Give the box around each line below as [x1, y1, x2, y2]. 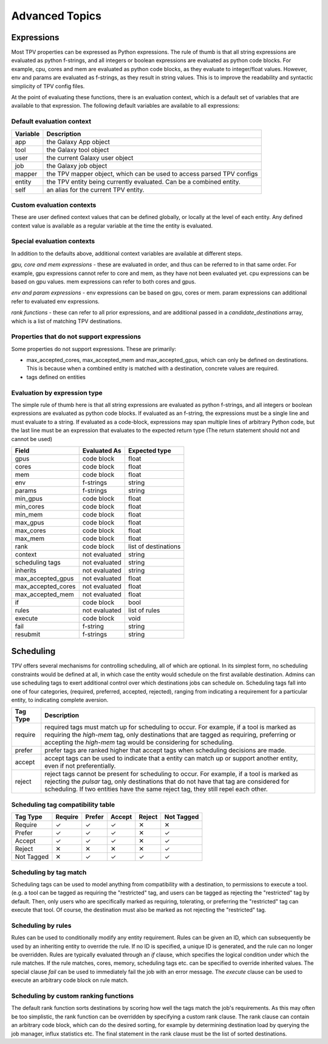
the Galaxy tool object [46, 145, 109, 154]
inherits [15, 566, 36, 574]
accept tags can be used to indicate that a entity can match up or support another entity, [44, 754, 298, 763]
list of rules [128, 606, 160, 614]
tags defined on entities [26, 373, 86, 380]
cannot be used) [11, 435, 53, 442]
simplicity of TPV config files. [11, 82, 85, 89]
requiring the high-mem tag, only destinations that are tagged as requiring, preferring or [44, 731, 296, 739]
